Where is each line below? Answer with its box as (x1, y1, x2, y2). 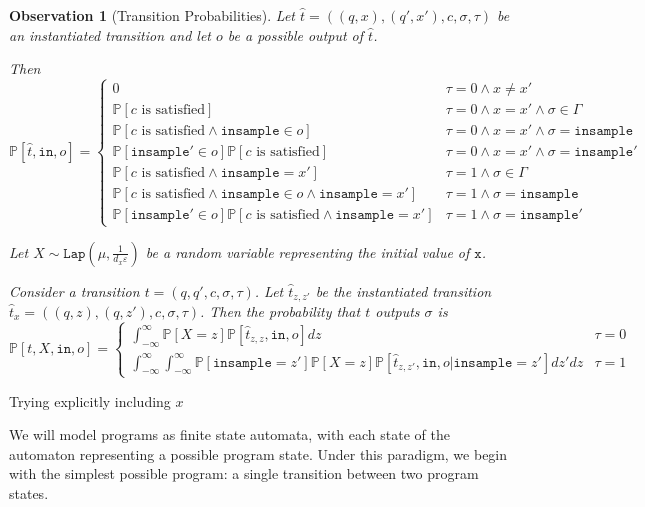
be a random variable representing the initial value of (145, 241, 470, 262)
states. (9, 483, 49, 504)
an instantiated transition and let (9, 24, 211, 45)
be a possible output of (227, 24, 364, 45)
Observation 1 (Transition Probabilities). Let (9, 5, 295, 25)
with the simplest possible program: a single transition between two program (9, 463, 479, 484)
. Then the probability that (200, 300, 361, 321)
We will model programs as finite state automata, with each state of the (9, 424, 450, 445)
